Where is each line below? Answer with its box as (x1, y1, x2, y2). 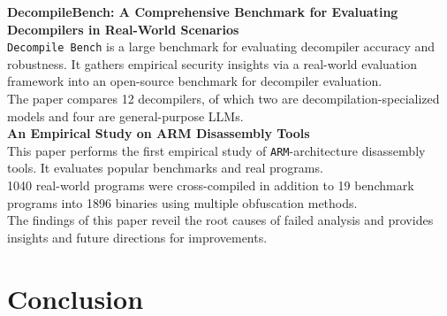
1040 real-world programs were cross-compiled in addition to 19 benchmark (7, 176, 414, 195)
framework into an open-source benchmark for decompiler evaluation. (7, 72, 383, 90)
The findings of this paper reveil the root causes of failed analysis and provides (7, 211, 434, 229)
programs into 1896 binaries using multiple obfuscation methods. (7, 193, 358, 212)
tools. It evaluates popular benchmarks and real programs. (7, 158, 323, 177)
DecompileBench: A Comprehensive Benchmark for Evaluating (7, 3, 398, 20)
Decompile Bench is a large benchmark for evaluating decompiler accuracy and (7, 37, 436, 56)
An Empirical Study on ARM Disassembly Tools (7, 124, 310, 143)
